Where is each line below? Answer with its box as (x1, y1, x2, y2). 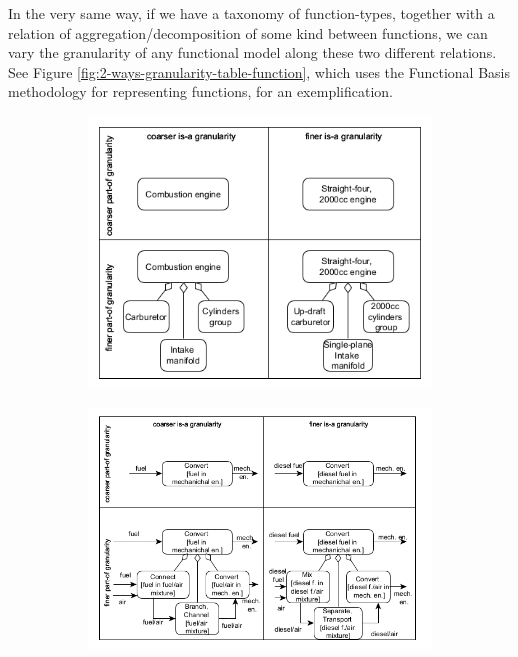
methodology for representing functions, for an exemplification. (8, 81, 393, 102)
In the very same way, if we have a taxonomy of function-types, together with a (8, 3, 495, 23)
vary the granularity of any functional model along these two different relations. (8, 42, 497, 63)
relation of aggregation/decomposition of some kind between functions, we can (8, 22, 488, 43)
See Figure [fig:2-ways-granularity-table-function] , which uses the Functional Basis (8, 61, 510, 82)
